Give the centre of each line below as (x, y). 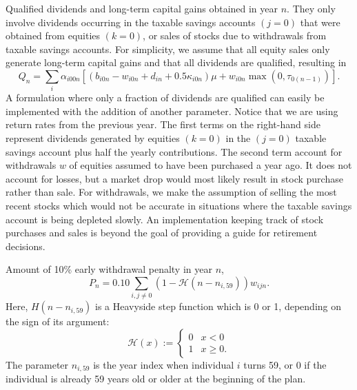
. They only (311, 8)
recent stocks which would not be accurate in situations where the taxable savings (179, 206)
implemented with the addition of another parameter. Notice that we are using (172, 111)
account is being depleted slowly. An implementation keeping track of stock (165, 219)
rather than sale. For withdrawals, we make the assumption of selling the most (171, 192)
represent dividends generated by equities (93, 138)
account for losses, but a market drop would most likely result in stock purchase (174, 178)
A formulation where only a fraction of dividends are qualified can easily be (165, 97)
